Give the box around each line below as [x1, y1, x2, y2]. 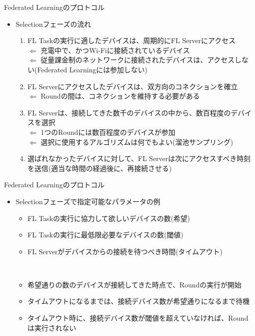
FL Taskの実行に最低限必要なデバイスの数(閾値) [27, 229, 184, 240]
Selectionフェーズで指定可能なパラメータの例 [15, 196, 161, 206]
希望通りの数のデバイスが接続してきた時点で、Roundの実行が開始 [27, 279, 242, 289]
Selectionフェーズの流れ [15, 18, 91, 29]
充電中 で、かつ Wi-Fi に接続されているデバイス [41, 45, 190, 55]
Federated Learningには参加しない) [37, 64, 148, 74]
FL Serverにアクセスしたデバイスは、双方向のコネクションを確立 [27, 81, 238, 91]
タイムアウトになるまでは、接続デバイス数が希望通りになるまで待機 [27, 296, 250, 306]
